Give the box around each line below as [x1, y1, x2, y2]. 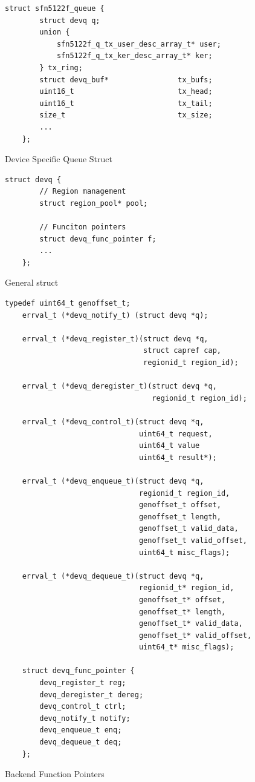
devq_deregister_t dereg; [39, 690, 144, 699]
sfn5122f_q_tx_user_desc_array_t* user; [56, 39, 221, 48]
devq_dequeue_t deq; [39, 738, 122, 747]
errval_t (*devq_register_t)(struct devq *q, [22, 334, 208, 343]
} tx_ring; [39, 63, 83, 72]
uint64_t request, [138, 429, 213, 438]
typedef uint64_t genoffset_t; [5, 299, 131, 308]
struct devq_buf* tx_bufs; [39, 75, 213, 84]
